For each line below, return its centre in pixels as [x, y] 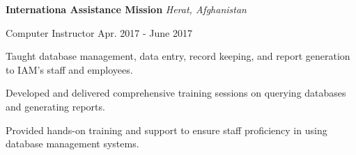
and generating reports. [55, 106]
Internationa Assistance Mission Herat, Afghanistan [126, 9]
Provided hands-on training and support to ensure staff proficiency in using [167, 130]
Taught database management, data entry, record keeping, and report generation [178, 56]
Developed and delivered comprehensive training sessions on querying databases [176, 93]
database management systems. [72, 144]
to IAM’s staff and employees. [69, 69]
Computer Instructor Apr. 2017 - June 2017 [99, 32]
